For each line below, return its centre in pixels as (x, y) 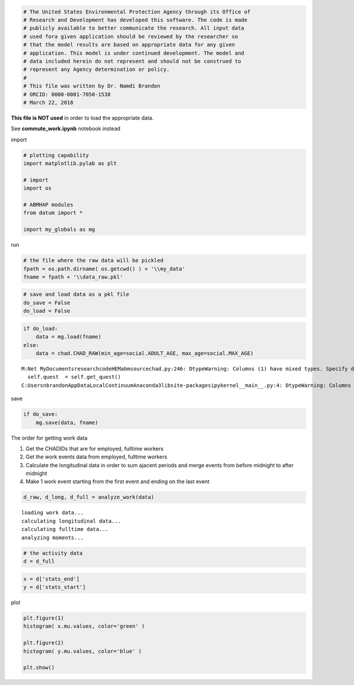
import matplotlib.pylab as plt (70, 163)
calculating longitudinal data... (71, 521)
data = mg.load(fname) (68, 337)
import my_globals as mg (59, 230)
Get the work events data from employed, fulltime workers (96, 457)
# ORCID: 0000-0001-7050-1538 (67, 94)
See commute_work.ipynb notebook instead (66, 129)
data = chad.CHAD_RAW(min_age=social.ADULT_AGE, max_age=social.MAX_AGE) (145, 353)
